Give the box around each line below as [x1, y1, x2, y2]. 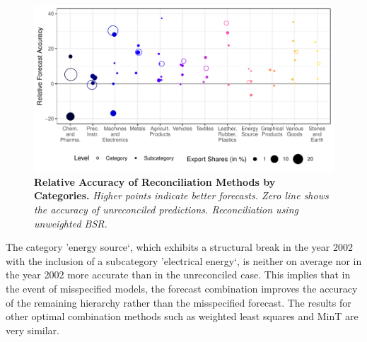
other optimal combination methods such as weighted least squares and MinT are [6, 309, 359, 324]
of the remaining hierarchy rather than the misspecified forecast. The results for [6, 295, 351, 309]
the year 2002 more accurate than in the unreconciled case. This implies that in [6, 267, 351, 282]
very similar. [6, 322, 59, 337]
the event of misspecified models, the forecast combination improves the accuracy [6, 281, 358, 295]
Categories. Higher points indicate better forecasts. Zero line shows [34, 188, 329, 203]
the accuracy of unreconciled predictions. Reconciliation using [34, 201, 298, 216]
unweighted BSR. [34, 216, 107, 230]
